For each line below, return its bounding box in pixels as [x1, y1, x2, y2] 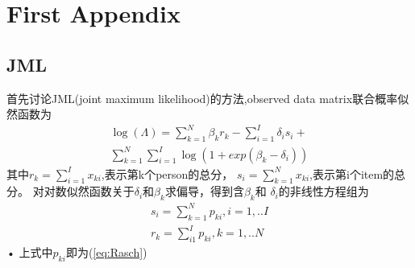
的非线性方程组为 [278, 183, 369, 200]
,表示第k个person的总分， [101, 165, 234, 182]
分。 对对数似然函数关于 [6, 183, 135, 200]
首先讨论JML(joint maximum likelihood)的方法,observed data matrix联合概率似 [6, 89, 409, 106]
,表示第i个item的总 [309, 165, 406, 182]
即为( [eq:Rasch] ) [65, 243, 147, 260]
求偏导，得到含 [164, 183, 244, 200]
